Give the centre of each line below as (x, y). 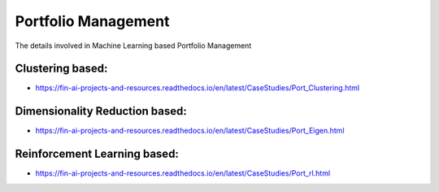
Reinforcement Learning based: (97, 154)
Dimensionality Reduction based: (101, 111)
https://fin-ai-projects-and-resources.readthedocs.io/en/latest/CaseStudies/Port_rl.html (183, 173)
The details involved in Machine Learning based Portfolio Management (133, 46)
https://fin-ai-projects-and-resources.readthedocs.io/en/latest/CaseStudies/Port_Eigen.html (190, 131)
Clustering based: (61, 69)
